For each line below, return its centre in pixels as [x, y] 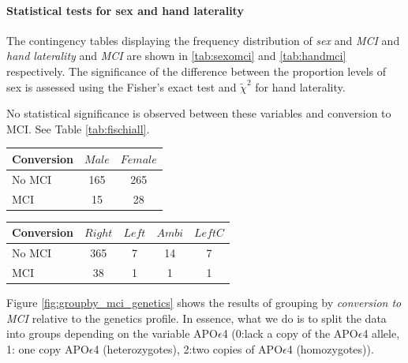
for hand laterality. [300, 86]
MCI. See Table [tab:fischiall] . [78, 128]
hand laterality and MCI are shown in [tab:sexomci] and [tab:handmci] [176, 56]
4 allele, [381, 333]
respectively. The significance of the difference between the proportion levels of [197, 71]
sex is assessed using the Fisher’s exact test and [122, 86]
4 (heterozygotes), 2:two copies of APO [188, 348]
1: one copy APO [48, 348]
